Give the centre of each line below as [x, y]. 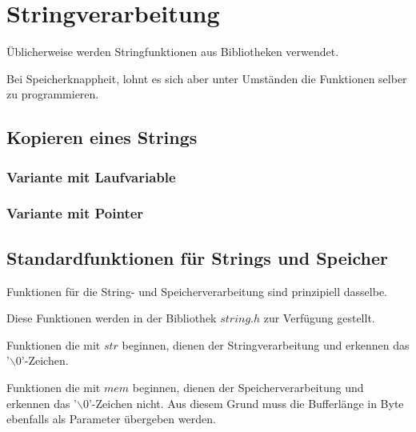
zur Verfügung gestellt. [319, 318]
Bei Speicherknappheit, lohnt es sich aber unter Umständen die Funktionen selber [207, 78]
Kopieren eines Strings [102, 137]
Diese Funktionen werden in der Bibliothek [112, 318]
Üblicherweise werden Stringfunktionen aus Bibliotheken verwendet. [173, 52]
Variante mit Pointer [75, 213]
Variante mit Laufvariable [91, 176]
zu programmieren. [53, 94]
